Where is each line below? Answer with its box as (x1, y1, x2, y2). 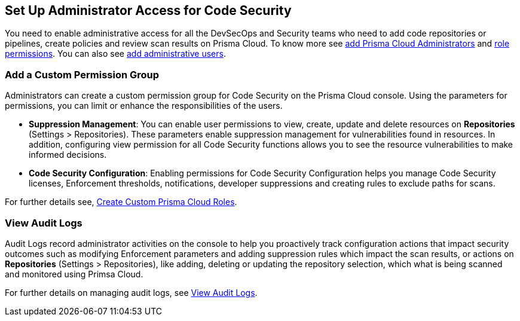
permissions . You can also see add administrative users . (5, 48, 226, 59)
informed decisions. (29, 149, 107, 160)
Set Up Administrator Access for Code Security (5, 3, 292, 18)
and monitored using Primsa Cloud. (5, 268, 143, 279)
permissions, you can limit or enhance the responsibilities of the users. (5, 100, 283, 111)
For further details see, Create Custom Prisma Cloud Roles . (5, 197, 237, 207)
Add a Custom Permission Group (5, 68, 160, 81)
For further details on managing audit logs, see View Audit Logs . (5, 287, 258, 298)
